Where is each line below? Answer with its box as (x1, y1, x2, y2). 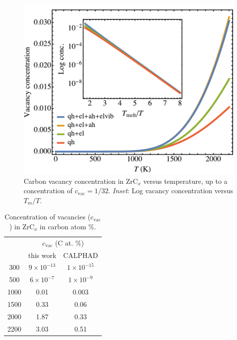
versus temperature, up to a (143, 175, 228, 186)
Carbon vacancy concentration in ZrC (24, 175, 138, 186)
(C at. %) (55, 237, 84, 248)
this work (28, 250, 56, 260)
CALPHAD (63, 250, 98, 260)
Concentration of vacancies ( (4, 212, 91, 222)
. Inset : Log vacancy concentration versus (108, 185, 233, 196)
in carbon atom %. (39, 221, 96, 231)
